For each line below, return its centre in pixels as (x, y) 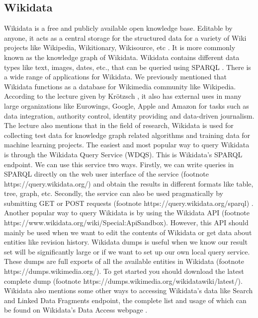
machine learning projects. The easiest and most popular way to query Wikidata (127, 145)
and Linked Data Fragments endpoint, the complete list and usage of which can (125, 300)
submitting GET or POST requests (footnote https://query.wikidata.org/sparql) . (129, 203)
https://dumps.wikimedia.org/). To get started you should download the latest (124, 271)
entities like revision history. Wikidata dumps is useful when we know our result (126, 242)
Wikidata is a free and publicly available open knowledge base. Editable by (118, 28)
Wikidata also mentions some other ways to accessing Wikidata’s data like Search (129, 290)
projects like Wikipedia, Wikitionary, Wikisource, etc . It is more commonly (120, 47)
